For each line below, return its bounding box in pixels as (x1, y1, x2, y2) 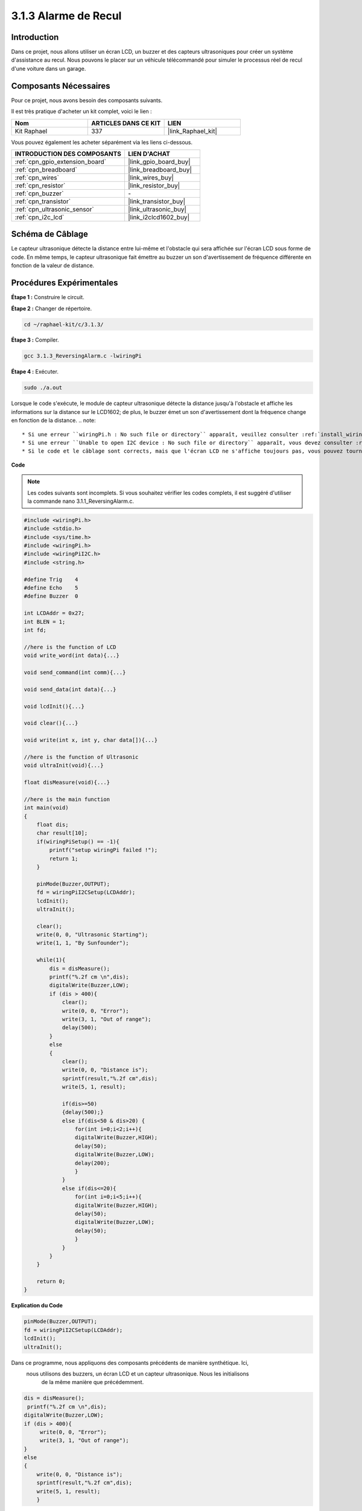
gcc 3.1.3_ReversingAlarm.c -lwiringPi (24, 352, 142, 360)
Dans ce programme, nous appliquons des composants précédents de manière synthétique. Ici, (11, 1359, 249, 1366)
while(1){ (36, 957, 66, 963)
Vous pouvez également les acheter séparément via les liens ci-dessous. (11, 138, 193, 146)
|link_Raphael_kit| (167, 127, 217, 135)
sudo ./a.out (24, 384, 63, 391)
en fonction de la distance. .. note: (11, 417, 96, 424)
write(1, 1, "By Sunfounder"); (36, 940, 129, 946)
